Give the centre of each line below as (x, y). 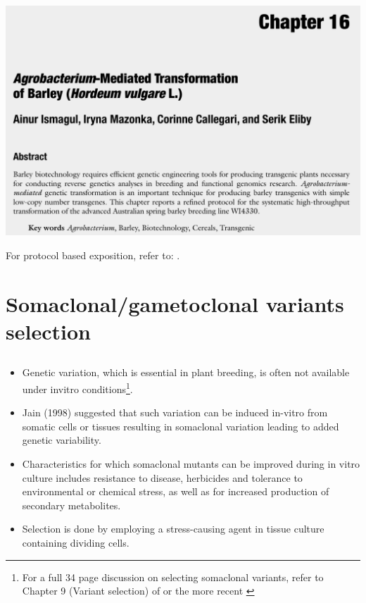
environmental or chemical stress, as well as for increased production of (176, 491)
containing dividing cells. (76, 542)
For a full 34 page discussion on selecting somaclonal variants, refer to (173, 577)
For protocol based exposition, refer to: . (93, 255)
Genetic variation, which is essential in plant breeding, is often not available (186, 372)
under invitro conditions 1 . (77, 387)
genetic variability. (62, 440)
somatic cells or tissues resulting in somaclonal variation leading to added (181, 426)
